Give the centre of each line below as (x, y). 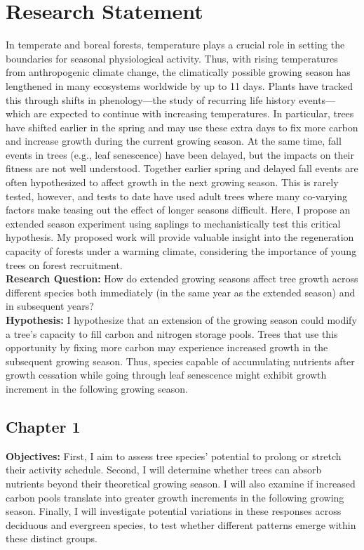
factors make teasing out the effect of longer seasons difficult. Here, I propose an (178, 210)
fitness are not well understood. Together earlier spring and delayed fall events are (182, 168)
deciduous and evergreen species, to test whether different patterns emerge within (181, 524)
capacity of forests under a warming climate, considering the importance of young (181, 251)
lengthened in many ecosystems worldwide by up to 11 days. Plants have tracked (179, 85)
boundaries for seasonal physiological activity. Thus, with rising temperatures (172, 58)
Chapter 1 (43, 426)
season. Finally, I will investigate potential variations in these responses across (174, 511)
